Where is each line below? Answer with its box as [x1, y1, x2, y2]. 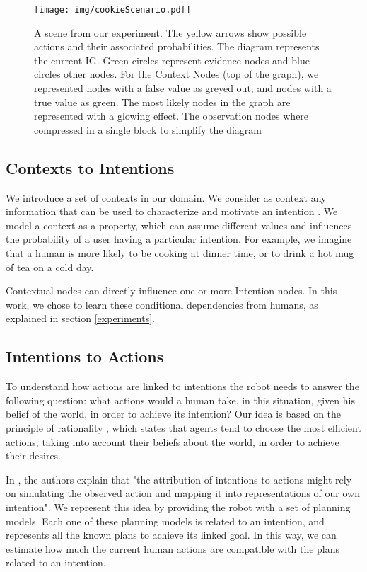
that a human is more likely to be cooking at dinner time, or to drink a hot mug [6, 245, 354, 260]
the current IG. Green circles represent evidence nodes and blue [34, 52, 310, 67]
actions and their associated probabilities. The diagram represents [34, 39, 320, 54]
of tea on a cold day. [6, 259, 94, 274]
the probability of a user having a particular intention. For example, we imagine [6, 231, 352, 246]
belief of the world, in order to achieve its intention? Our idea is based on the [6, 406, 342, 421]
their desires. [6, 448, 62, 463]
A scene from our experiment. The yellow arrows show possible [34, 25, 307, 40]
